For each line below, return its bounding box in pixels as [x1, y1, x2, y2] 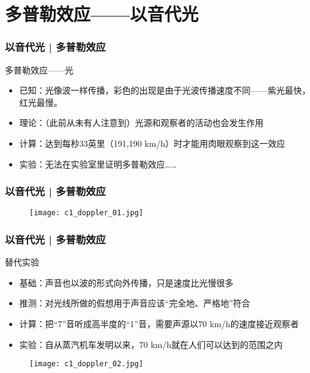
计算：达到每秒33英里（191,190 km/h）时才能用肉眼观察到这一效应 [19, 136, 286, 149]
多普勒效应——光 [5, 63, 73, 76]
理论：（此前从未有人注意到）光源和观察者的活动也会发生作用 [19, 116, 264, 129]
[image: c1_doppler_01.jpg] [29, 209, 144, 218]
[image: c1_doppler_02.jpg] [29, 360, 144, 369]
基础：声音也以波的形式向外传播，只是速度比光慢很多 [19, 276, 234, 289]
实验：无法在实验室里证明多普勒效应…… [19, 157, 177, 170]
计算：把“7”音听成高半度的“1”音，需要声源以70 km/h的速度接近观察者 [19, 317, 299, 330]
